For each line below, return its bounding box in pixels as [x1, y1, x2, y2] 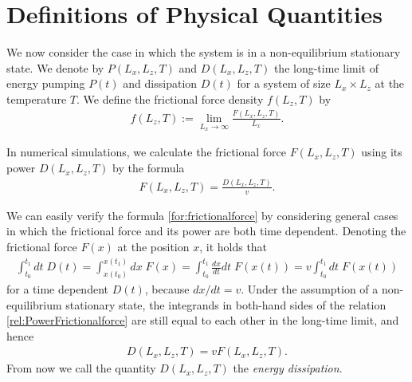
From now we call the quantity [6, 360, 156, 376]
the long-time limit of [273, 59, 379, 76]
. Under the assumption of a [241, 280, 379, 297]
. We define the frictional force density [77, 90, 264, 107]
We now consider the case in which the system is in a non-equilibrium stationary [6, 44, 401, 61]
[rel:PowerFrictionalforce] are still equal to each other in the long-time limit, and [6, 312, 399, 329]
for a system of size [237, 75, 331, 92]
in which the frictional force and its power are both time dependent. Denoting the [6, 223, 406, 239]
